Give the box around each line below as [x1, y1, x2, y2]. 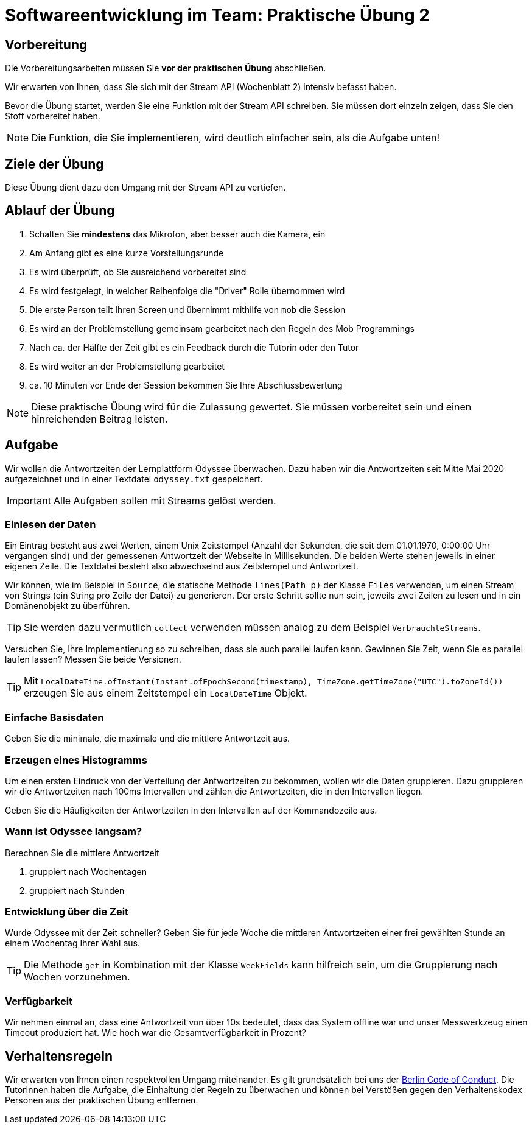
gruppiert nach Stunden [29, 885, 125, 896]
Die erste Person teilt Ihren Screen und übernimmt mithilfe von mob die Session [29, 304, 346, 315]
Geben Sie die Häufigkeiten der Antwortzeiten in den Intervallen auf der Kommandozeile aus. [5, 804, 377, 815]
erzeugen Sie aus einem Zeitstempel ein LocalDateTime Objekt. [24, 687, 307, 700]
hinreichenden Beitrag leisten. [31, 412, 168, 425]
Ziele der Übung [5, 156, 104, 172]
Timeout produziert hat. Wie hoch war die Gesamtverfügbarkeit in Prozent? [5, 1027, 306, 1038]
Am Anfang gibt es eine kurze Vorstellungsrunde [29, 247, 224, 258]
